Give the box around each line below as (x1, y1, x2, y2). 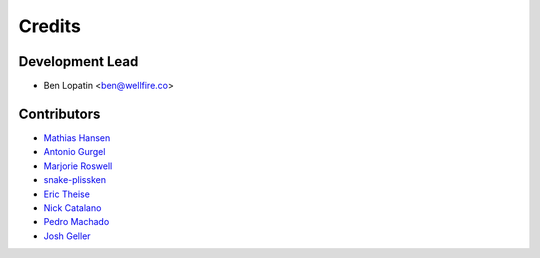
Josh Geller (43, 230, 91, 242)
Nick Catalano (43, 201, 102, 214)
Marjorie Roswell (43, 160, 113, 172)
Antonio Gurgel (43, 146, 106, 158)
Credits (18, 15, 82, 37)
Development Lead (18, 53, 139, 70)
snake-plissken (43, 174, 107, 186)
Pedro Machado (43, 216, 110, 228)
